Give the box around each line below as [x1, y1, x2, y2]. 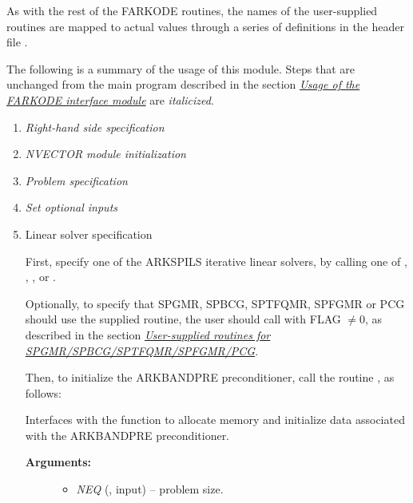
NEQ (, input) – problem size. [76, 481, 224, 497]
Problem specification [25, 172, 128, 188]
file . [6, 34, 28, 50]
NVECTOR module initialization [25, 145, 186, 162]
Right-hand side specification [25, 118, 165, 135]
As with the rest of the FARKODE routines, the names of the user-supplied [6, 2, 378, 18]
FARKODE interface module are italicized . [6, 91, 214, 108]
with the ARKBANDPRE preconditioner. [25, 426, 230, 443]
